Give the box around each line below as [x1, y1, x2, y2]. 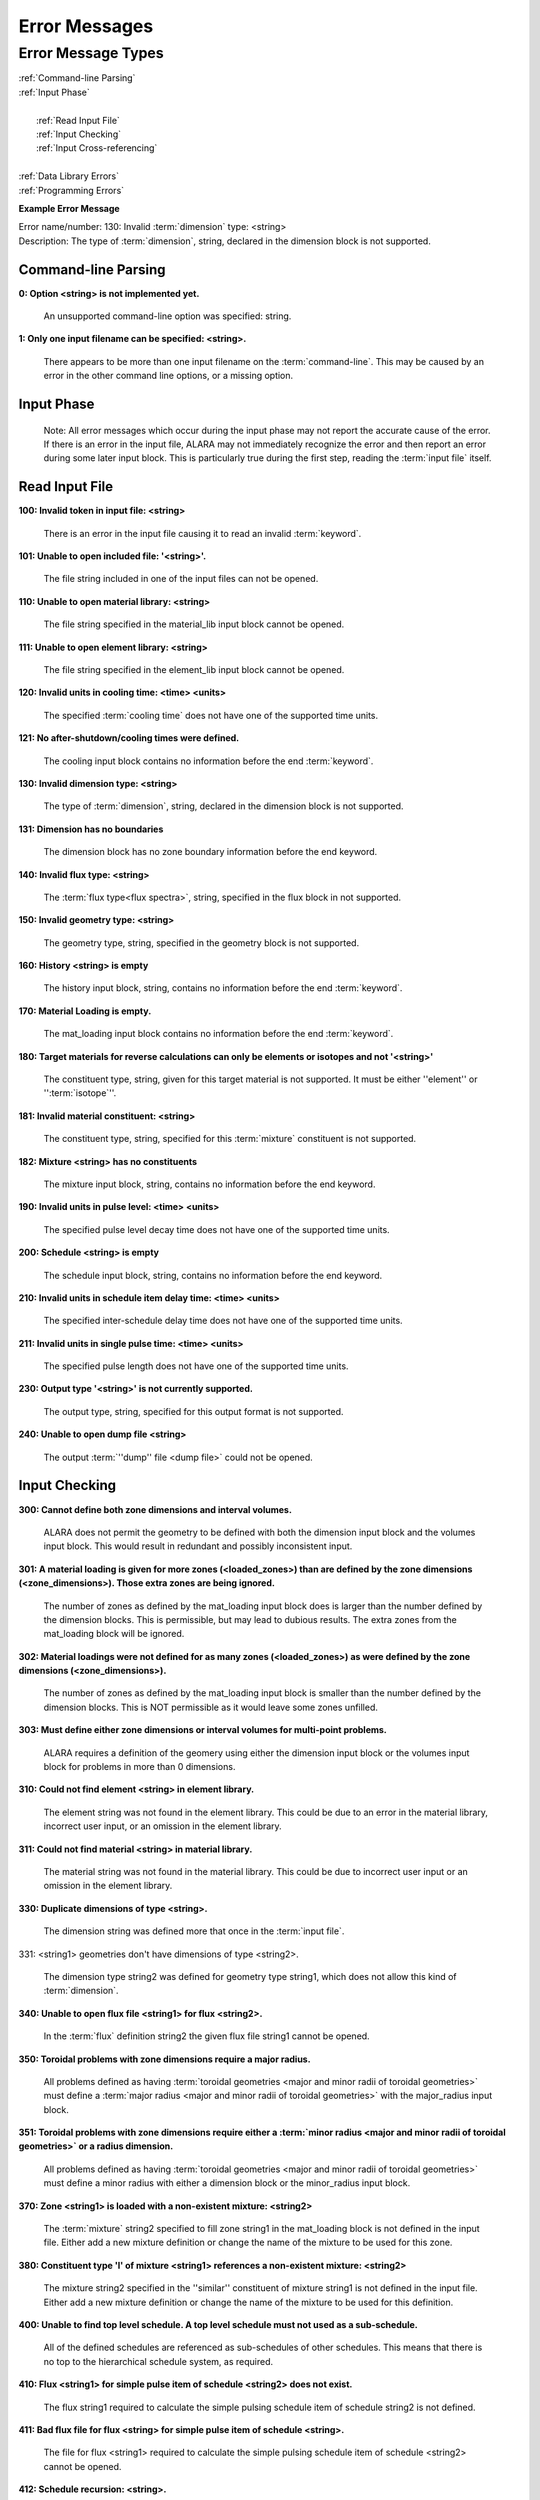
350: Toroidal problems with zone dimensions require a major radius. [18, 2053, 311, 2065]
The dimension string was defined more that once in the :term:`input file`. [43, 1925, 345, 1937]
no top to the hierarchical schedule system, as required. [43, 2355, 274, 2367]
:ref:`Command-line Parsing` [18, 72, 136, 84]
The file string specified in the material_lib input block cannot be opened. [43, 618, 345, 630]
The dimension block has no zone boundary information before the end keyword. [43, 846, 378, 858]
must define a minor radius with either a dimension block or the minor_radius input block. [43, 2177, 411, 2189]
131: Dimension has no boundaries [18, 823, 164, 835]
